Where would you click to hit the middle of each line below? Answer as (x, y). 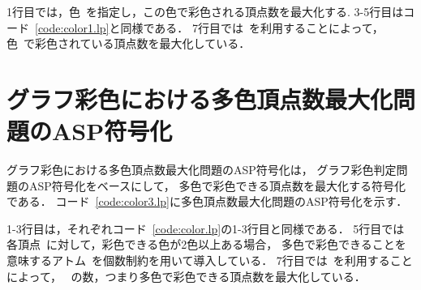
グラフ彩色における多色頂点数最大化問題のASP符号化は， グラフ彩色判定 (202, 170)
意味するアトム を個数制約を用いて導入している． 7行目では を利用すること (210, 260)
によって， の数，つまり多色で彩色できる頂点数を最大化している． (186, 276)
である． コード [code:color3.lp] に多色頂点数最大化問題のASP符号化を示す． (207, 201)
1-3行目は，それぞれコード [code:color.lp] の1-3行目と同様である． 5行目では (206, 228)
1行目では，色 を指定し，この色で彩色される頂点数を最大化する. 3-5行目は (205, 11)
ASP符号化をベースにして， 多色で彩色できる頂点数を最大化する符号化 (217, 185)
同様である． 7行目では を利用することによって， (252, 27)
